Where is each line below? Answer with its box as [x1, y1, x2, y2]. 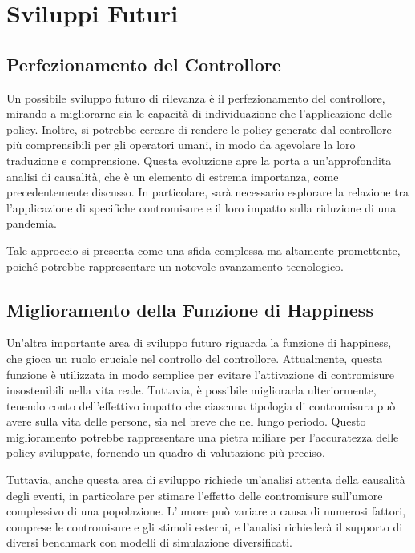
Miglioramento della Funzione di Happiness [6, 297, 373, 321]
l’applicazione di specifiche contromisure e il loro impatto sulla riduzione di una [6, 199, 397, 216]
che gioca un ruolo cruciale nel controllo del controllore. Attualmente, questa [6, 349, 383, 366]
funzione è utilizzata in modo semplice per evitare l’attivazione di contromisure [6, 365, 395, 382]
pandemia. [6, 215, 58, 232]
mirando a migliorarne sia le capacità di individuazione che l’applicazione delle [6, 105, 392, 122]
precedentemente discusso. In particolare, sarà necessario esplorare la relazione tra [6, 184, 409, 200]
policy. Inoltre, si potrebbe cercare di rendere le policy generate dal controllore [6, 120, 392, 137]
